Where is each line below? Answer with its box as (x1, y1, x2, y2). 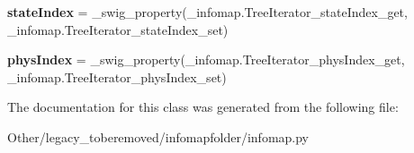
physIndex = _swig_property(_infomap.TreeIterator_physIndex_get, (7, 50, 405, 69)
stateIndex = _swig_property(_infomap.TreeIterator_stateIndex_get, (7, 3, 408, 21)
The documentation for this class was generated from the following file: (7, 98, 399, 116)
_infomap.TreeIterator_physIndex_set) (7, 67, 227, 86)
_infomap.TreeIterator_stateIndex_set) (7, 20, 229, 38)
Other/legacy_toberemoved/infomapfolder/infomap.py (7, 127, 310, 146)
